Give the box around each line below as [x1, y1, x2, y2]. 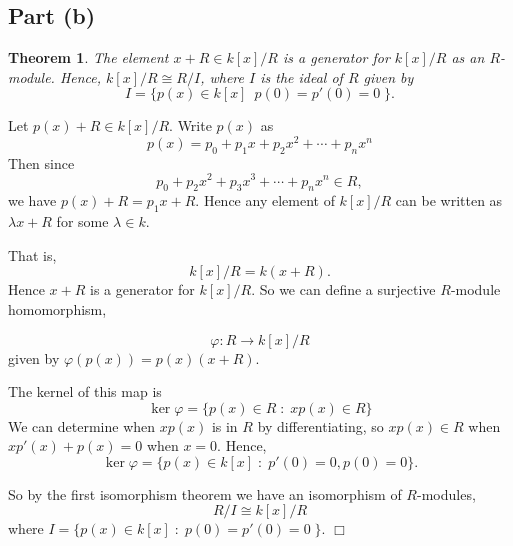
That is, [8, 244, 57, 265]
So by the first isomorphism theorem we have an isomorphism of [8, 483, 402, 504]
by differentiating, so [257, 415, 384, 436]
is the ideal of [260, 66, 343, 87]
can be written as [395, 190, 503, 211]
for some [56, 211, 109, 232]
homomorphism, [8, 298, 107, 319]
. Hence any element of [195, 190, 335, 211]
